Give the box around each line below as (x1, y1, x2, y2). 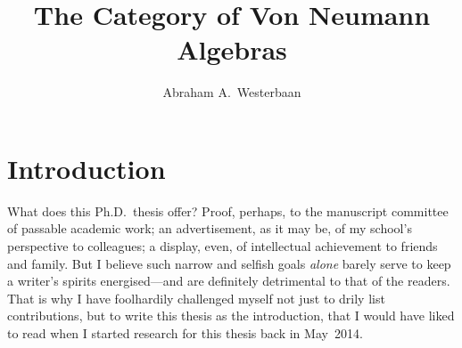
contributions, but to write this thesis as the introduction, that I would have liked (7, 306, 455, 325)
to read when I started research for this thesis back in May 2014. (7, 324, 363, 342)
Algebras (177, 31, 287, 68)
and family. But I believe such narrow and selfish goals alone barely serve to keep (7, 254, 451, 272)
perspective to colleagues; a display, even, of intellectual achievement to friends (7, 237, 438, 255)
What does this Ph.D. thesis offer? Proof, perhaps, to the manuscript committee (7, 201, 449, 220)
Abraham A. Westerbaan (162, 83, 301, 101)
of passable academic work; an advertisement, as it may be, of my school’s (7, 219, 412, 238)
